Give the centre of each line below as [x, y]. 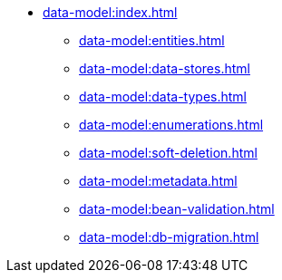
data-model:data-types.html [163, 97]
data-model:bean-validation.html [177, 209]
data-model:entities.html [152, 40]
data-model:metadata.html [158, 181]
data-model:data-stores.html [165, 68]
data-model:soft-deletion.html [168, 153]
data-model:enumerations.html [171, 125]
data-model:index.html [110, 12]
